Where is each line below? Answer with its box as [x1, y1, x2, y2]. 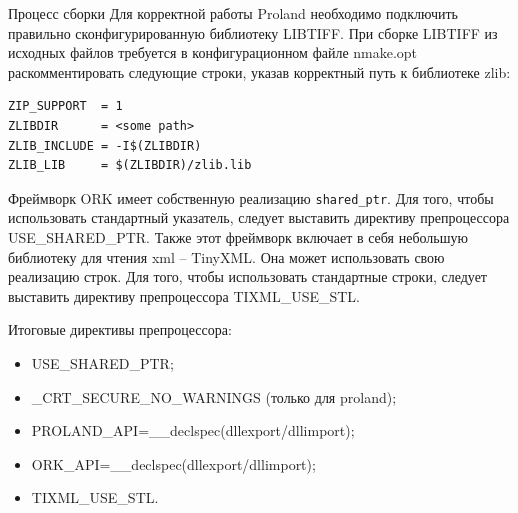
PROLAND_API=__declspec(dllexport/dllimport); [31, 420, 355, 441]
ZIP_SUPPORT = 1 [8, 99, 123, 114]
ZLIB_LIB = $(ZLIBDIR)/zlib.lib [8, 158, 252, 173]
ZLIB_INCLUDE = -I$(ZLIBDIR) [8, 138, 202, 153]
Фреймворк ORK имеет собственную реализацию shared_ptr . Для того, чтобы [8, 187, 494, 208]
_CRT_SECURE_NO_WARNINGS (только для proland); [31, 386, 397, 407]
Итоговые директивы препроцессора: [8, 319, 232, 340]
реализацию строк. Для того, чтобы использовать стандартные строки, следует [8, 266, 487, 287]
